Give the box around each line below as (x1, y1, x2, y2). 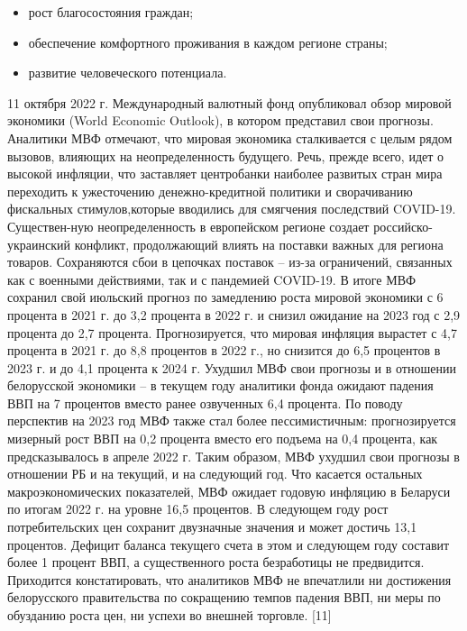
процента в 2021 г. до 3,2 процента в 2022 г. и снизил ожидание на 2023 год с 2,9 (7, 305, 461, 324)
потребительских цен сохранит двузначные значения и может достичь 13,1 (7, 517, 417, 536)
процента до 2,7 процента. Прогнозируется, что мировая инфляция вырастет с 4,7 (7, 323, 457, 342)
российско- (373, 216, 433, 235)
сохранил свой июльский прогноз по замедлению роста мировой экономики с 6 (7, 288, 444, 306)
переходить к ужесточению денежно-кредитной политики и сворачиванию (7, 181, 413, 200)
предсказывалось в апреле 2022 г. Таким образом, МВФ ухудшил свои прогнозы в (7, 446, 460, 465)
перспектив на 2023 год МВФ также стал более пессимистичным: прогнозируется (7, 411, 456, 430)
